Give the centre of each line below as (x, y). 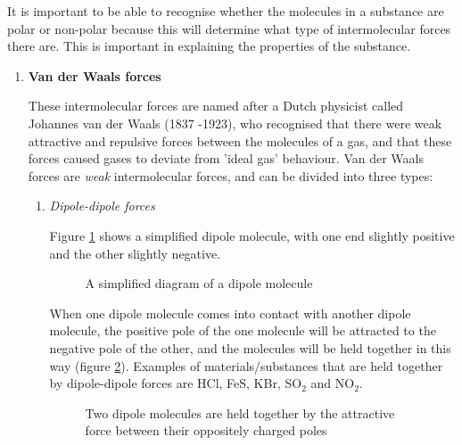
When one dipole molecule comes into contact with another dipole (230, 313)
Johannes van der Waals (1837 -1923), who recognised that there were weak (235, 123)
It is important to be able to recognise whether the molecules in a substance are (226, 11)
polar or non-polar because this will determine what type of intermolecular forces (229, 28)
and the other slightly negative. (135, 253)
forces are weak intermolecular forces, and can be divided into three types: (231, 175)
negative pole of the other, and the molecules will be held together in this (250, 347)
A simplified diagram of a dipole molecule (199, 283)
